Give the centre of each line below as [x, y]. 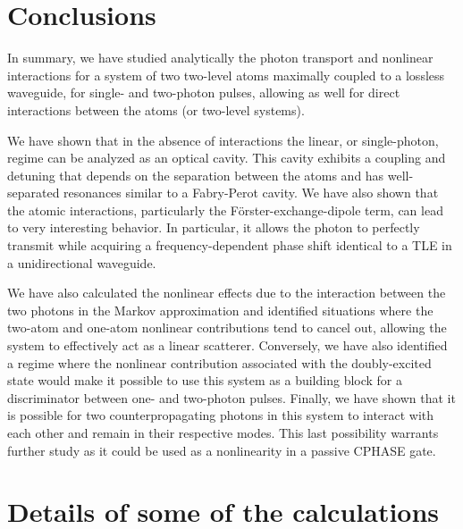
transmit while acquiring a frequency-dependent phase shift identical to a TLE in [230, 245]
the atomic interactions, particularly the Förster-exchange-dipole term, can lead [225, 210]
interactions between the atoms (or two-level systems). [156, 109]
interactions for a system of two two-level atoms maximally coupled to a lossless [226, 75]
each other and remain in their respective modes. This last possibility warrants [223, 432]
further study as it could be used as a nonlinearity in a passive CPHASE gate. [222, 450]
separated [34, 193]
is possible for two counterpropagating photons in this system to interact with [221, 415]
